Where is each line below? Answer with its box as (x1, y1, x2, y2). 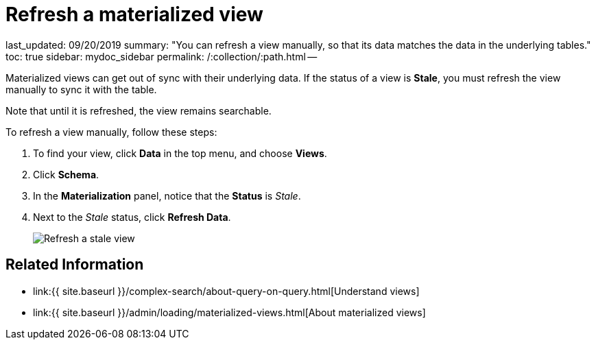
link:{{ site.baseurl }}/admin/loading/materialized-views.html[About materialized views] (33, 306, 426, 318)
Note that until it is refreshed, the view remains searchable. (5, 104, 272, 117)
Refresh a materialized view (5, 3, 263, 26)
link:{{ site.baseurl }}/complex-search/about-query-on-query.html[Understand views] (33, 285, 420, 297)
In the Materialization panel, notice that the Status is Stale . (33, 189, 301, 202)
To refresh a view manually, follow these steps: (5, 126, 217, 138)
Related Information (5, 256, 144, 274)
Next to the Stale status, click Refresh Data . (33, 211, 231, 223)
